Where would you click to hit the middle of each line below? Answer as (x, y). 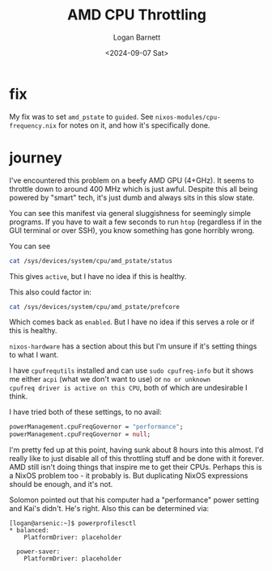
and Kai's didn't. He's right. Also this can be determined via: (109, 509)
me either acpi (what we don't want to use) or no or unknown (110, 379)
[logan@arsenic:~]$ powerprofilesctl (73, 523)
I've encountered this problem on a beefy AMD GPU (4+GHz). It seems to (132, 180)
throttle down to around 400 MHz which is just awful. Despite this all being (134, 188)
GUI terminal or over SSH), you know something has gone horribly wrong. (132, 230)
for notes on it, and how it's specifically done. (134, 125)
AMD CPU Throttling (137, 15)
